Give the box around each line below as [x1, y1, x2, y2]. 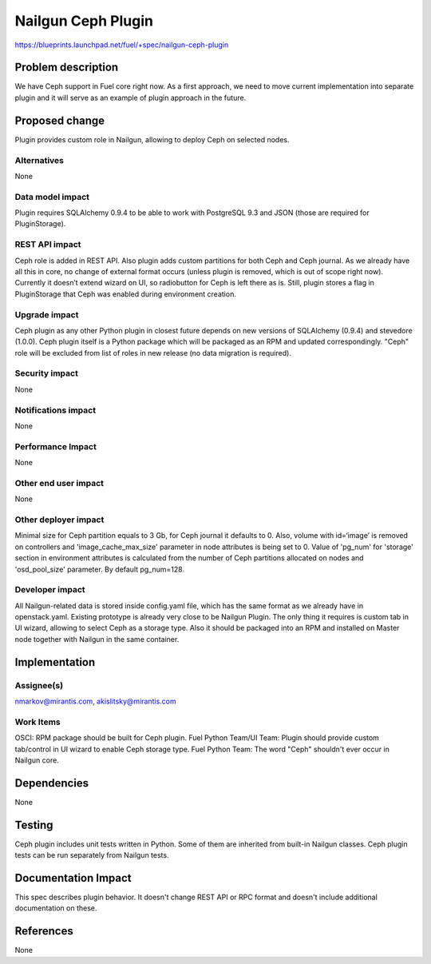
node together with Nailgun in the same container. [14, 634, 180, 643]
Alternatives [14, 154, 64, 165]
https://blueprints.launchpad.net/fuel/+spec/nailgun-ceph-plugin [14, 40, 229, 50]
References [14, 924, 73, 938]
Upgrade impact [14, 309, 79, 320]
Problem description [14, 61, 119, 74]
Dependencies [14, 776, 89, 790]
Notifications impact [14, 404, 96, 416]
